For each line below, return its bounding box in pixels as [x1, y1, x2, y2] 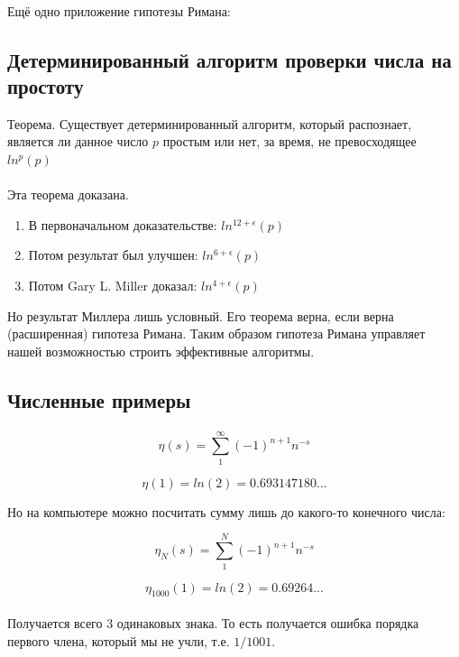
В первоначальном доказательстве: [28, 215, 217, 234]
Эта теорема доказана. [7, 185, 129, 204]
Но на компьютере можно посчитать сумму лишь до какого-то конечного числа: [7, 502, 445, 521]
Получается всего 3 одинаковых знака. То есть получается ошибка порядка [7, 613, 419, 632]
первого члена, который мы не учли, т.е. [7, 631, 230, 650]
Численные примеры [7, 385, 191, 413]
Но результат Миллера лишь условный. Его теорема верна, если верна [7, 306, 394, 325]
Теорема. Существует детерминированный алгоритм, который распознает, [7, 114, 412, 133]
